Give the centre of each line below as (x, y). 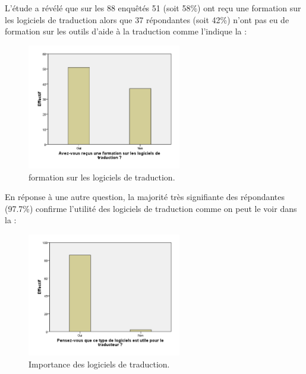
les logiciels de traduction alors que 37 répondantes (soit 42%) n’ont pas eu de (147, 19)
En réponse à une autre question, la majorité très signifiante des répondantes (145, 197)
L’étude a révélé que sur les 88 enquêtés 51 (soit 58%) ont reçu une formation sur (153, 8)
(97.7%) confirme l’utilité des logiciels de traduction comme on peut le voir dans (151, 208)
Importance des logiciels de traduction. (99, 364)
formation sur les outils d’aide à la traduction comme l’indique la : (126, 31)
